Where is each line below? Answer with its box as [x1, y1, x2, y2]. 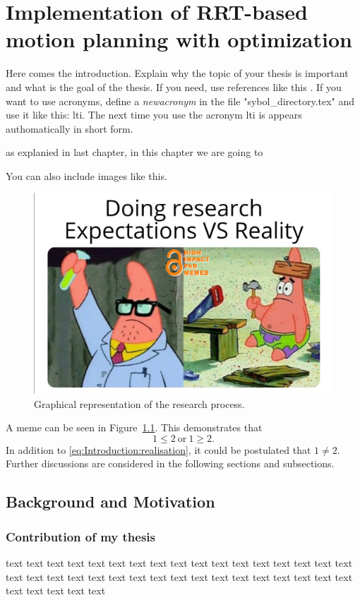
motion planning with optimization [6, 25, 352, 54]
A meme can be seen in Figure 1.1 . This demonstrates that [6, 420, 263, 435]
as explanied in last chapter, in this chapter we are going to [6, 145, 263, 160]
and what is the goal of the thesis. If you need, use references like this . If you [6, 79, 342, 94]
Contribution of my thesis [6, 527, 155, 545]
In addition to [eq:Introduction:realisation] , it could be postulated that [6, 442, 311, 457]
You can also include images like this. [6, 168, 167, 183]
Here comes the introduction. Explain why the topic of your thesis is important [6, 66, 349, 80]
